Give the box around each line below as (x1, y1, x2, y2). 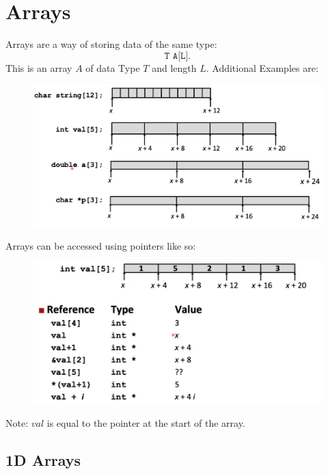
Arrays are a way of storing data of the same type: (5, 37, 217, 51)
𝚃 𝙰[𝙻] (164, 51, 189, 61)
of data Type (85, 60, 140, 75)
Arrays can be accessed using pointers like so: (5, 238, 196, 252)
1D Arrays (5, 449, 81, 470)
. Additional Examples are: (206, 60, 318, 75)
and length (152, 60, 197, 75)
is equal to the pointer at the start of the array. (46, 415, 245, 430)
